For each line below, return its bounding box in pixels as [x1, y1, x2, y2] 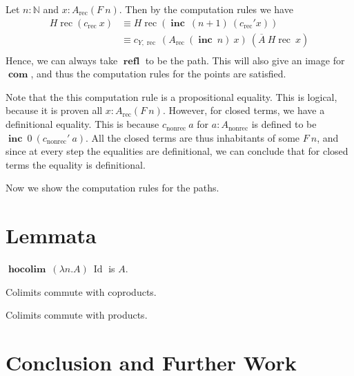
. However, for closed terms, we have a [162, 103, 325, 117]
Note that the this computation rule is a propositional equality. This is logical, [6, 89, 337, 104]
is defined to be [251, 117, 317, 131]
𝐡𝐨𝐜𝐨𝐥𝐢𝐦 [8, 265, 46, 275]
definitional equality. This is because [6, 117, 159, 131]
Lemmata [6, 221, 97, 250]
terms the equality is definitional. [6, 157, 146, 171]
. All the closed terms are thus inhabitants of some [86, 130, 300, 144]
